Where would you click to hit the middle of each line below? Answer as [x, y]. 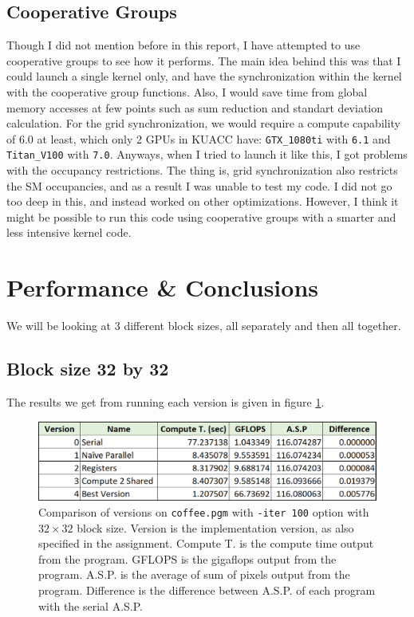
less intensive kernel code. [69, 232]
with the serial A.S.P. [91, 605]
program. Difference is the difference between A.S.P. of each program [207, 589]
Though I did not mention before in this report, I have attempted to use [183, 45]
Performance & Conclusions [162, 287]
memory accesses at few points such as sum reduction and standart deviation [195, 107]
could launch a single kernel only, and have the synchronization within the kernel [204, 76]
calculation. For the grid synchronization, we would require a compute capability [204, 123]
